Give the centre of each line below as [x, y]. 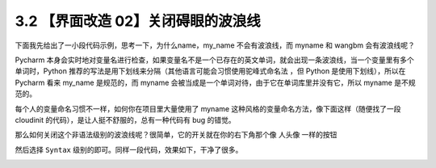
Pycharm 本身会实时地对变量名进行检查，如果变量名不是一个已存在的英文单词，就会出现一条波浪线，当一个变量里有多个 [215, 60]
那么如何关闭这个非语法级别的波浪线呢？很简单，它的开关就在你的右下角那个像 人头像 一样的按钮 [176, 135]
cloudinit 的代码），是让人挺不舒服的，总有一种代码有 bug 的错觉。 [125, 120]
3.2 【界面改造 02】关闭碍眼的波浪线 [138, 21]
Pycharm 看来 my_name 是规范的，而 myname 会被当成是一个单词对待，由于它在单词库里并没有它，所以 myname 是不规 [215, 82]
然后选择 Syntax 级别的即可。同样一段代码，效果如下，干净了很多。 [129, 149]
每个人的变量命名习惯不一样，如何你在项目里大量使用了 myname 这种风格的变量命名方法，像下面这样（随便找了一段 [208, 108]
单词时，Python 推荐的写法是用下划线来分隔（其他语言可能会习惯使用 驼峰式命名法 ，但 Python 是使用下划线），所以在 [210, 71]
